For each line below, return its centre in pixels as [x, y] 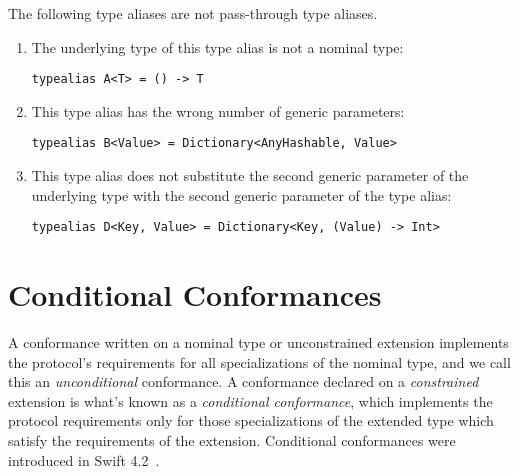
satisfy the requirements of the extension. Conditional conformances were [232, 440]
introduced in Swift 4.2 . [84, 459]
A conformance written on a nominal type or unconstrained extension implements [258, 342]
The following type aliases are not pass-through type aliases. [193, 13]
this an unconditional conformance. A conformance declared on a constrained [243, 381]
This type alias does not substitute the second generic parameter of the [250, 175]
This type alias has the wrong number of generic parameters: [218, 110]
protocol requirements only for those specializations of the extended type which [251, 420]
